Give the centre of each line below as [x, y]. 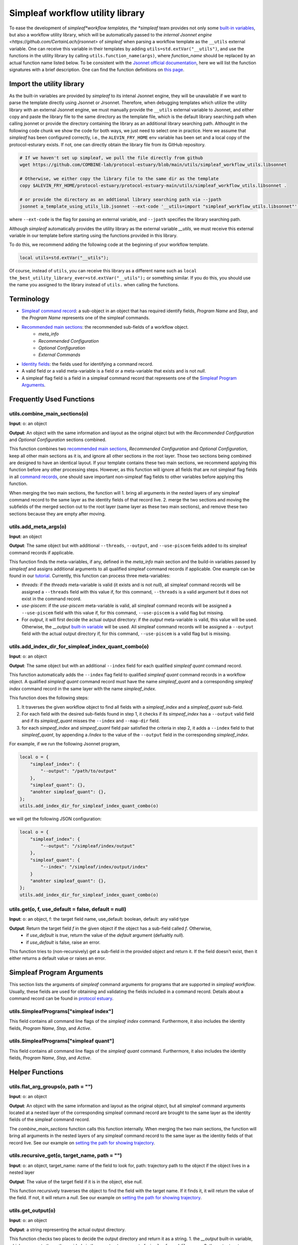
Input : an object [26, 536]
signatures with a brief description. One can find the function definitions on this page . [97, 69]
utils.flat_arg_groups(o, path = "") [51, 1087]
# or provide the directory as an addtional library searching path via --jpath [120, 199]
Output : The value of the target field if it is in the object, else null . [76, 1182]
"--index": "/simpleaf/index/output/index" [94, 867]
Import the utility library [47, 84]
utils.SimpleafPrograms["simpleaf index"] [61, 1011]
